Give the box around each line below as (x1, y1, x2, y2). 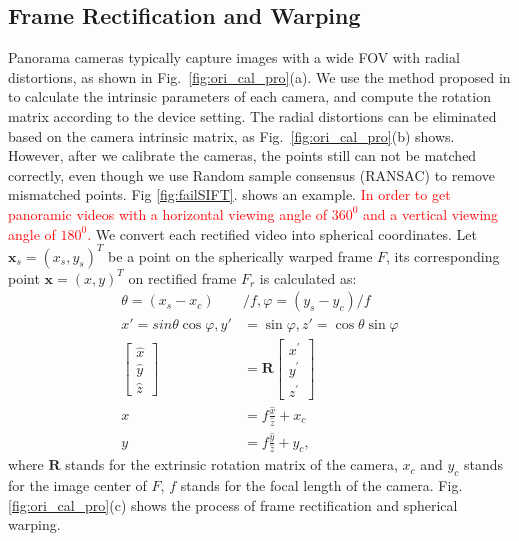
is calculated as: (259, 267, 357, 288)
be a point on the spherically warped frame (108, 245, 373, 266)
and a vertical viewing (363, 203, 499, 224)
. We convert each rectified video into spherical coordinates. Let (87, 223, 477, 244)
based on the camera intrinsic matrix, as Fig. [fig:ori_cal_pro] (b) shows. (8, 125, 455, 146)
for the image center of (8, 475, 147, 496)
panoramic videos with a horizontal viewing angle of (8, 203, 328, 224)
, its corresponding (386, 245, 500, 266)
